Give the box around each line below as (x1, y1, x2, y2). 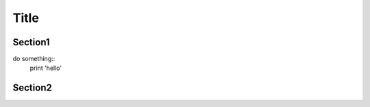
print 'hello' (29, 64, 62, 72)
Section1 (12, 36, 51, 48)
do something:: (12, 55, 56, 63)
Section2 (12, 82, 53, 94)
